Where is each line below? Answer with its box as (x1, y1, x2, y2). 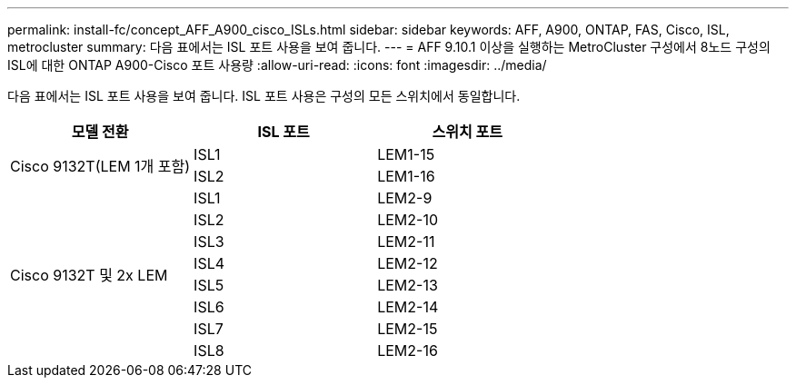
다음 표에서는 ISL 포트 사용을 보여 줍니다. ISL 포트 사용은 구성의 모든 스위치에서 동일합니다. (7, 88, 521, 104)
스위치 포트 (432, 123, 502, 141)
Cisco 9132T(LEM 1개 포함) (10, 157, 191, 175)
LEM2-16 (377, 341, 438, 360)
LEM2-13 (377, 276, 438, 294)
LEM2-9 (377, 189, 433, 207)
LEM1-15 (377, 145, 435, 163)
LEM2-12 (377, 254, 438, 272)
